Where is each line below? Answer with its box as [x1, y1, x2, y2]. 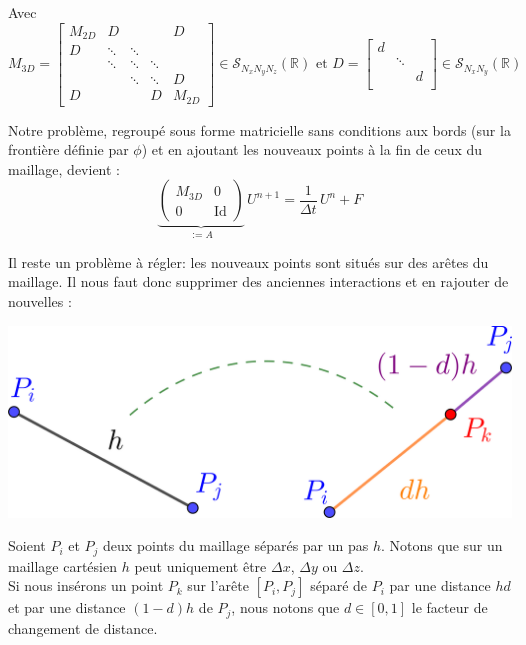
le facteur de [411, 597, 488, 618]
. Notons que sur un [381, 535, 503, 556]
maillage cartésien [8, 555, 117, 576]
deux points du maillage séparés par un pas [103, 535, 369, 556]
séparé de [310, 575, 368, 596]
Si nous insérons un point [8, 575, 164, 596]
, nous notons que [231, 597, 340, 618]
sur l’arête [187, 575, 249, 596]
